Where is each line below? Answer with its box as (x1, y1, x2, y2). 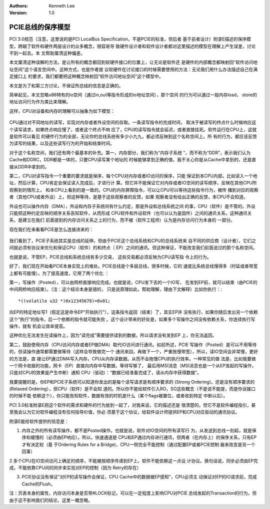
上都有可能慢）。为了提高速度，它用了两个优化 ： (9, 270, 109, 276)
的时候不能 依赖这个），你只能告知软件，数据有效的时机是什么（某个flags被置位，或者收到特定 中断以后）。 (9, 393, 228, 399)
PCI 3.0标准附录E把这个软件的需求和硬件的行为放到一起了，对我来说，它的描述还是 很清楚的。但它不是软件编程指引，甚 (9, 402, 256, 408)
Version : (9, 10, 27, 16)
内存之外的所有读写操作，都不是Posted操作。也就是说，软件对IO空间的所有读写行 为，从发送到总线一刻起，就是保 (21, 427, 257, 433)
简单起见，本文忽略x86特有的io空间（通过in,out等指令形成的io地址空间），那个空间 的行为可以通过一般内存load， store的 (9, 92, 257, 98)
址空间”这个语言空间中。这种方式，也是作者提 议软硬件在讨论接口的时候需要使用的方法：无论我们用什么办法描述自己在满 (9, 66, 258, 72)
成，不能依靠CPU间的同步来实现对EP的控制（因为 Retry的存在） (9, 465, 141, 470)
